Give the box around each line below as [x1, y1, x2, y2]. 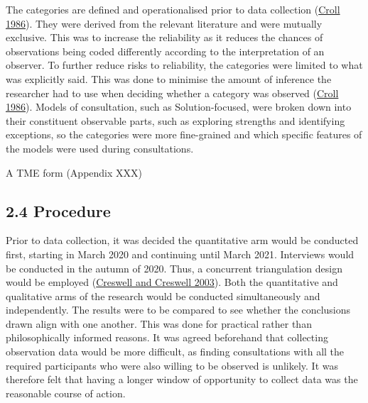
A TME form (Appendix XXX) [6, 165, 142, 180]
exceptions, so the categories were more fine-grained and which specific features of [6, 127, 362, 142]
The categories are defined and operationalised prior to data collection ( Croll [6, 2, 340, 16]
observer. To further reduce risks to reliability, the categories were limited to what [6, 57, 363, 72]
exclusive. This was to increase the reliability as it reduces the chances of [6, 30, 323, 45]
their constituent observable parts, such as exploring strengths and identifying [6, 113, 345, 128]
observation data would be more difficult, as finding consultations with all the [6, 344, 345, 359]
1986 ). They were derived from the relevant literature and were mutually [6, 16, 323, 31]
